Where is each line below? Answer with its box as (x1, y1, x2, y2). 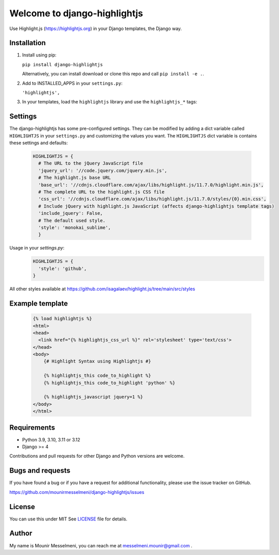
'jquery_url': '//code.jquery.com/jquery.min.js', (38, 168, 168, 173)
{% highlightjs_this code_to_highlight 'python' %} (43, 380, 176, 385)
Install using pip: (22, 52, 57, 58)
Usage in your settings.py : (9, 245, 65, 251)
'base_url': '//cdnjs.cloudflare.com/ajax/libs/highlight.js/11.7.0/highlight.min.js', (38, 182, 264, 188)
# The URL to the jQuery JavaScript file (38, 160, 144, 166)
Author (9, 529, 33, 538)
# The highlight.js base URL (38, 175, 111, 181)
